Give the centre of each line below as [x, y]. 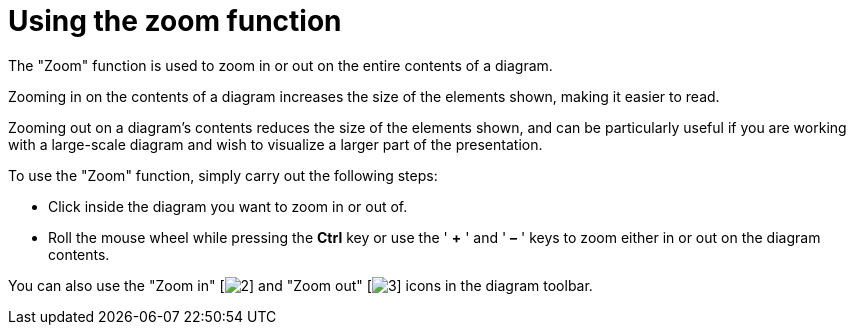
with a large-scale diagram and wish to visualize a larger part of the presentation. [275, 144]
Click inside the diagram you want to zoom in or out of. [228, 206]
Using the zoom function [175, 21]
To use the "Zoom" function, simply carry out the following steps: [223, 175]
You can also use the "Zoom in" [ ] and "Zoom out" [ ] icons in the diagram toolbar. [300, 285]
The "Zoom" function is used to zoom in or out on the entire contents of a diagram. [280, 65]
